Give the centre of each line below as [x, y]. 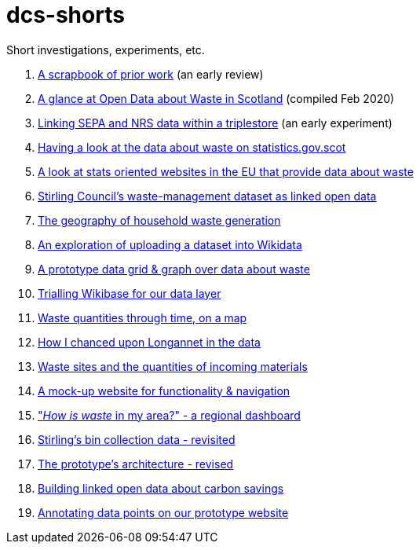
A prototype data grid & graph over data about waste [174, 269]
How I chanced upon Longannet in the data [149, 342]
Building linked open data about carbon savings [161, 488]
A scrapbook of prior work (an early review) [151, 74]
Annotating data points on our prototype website [163, 512]
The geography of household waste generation [159, 220]
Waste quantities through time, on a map [142, 317]
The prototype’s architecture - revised [136, 464]
